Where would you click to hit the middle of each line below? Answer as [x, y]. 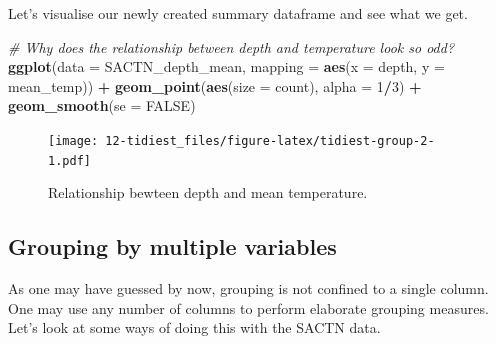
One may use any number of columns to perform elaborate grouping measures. [248, 307]
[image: [73, 140]
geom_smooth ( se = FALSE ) [102, 105]
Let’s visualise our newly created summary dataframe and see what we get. [238, 13]
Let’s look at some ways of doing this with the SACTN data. [194, 327]
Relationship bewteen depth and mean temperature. [208, 192]
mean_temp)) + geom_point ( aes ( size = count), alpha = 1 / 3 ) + [215, 85]
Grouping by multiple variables [172, 246]
